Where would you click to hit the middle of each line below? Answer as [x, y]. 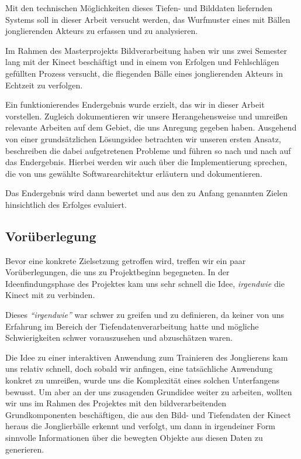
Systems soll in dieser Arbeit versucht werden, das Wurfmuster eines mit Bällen [148, 19]
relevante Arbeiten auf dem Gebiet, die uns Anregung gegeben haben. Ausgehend [151, 127]
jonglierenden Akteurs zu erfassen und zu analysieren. [102, 31]
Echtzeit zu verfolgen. [44, 85]
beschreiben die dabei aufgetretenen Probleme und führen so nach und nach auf [148, 150]
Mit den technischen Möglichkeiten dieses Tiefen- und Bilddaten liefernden [139, 8]
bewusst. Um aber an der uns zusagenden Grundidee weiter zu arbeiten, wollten [149, 391]
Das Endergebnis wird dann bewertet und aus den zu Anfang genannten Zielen [146, 193]
